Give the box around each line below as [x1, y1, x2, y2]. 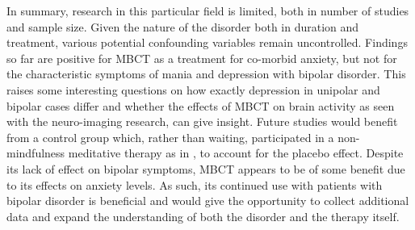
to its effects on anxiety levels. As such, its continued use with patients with [6, 176, 383, 193]
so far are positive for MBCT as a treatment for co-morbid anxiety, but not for [6, 49, 397, 66]
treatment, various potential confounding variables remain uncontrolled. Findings [6, 34, 408, 51]
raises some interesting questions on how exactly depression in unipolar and [6, 81, 380, 98]
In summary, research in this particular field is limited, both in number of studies [6, 2, 409, 19]
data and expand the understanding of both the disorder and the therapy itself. [6, 207, 400, 224]
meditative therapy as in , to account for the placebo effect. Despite [68, 144, 404, 161]
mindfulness [6, 144, 65, 161]
